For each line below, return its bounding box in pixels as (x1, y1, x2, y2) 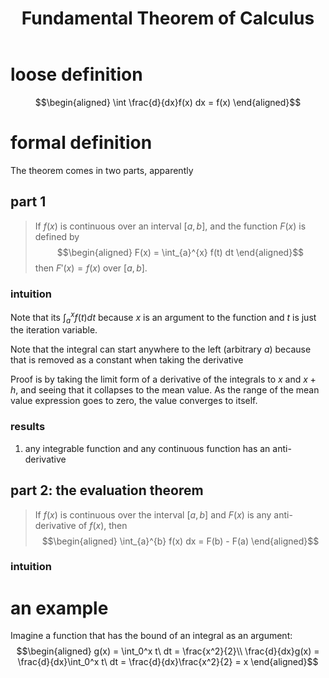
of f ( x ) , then (78, 519, 128, 531)
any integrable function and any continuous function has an (24, 442, 271, 454)
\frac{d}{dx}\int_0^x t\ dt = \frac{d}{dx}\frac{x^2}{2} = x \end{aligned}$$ (17, 656, 319, 668)
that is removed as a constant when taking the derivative (10, 354, 244, 366)
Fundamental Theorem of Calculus (21, 7, 315, 30)
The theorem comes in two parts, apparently (10, 164, 194, 176)
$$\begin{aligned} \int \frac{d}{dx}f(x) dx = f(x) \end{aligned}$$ (34, 96, 302, 108)
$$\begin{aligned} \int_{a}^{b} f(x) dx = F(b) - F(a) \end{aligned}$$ (41, 535, 320, 547)
